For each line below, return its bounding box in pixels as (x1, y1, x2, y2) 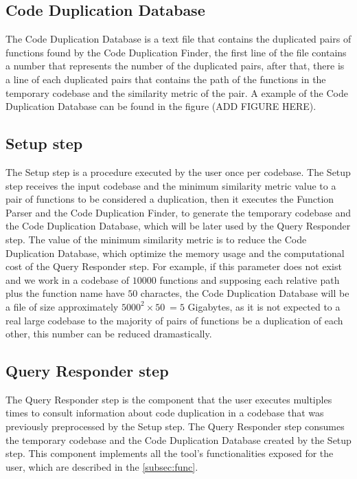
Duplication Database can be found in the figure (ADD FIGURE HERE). (5, 99, 316, 113)
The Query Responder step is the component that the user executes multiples (5, 392, 332, 406)
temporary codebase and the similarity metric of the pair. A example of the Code (5, 85, 348, 100)
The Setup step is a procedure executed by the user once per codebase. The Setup (5, 164, 351, 179)
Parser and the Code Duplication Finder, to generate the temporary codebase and (5, 205, 352, 219)
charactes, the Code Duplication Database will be (140, 286, 349, 300)
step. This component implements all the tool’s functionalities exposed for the (5, 446, 334, 460)
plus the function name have (5, 286, 125, 300)
